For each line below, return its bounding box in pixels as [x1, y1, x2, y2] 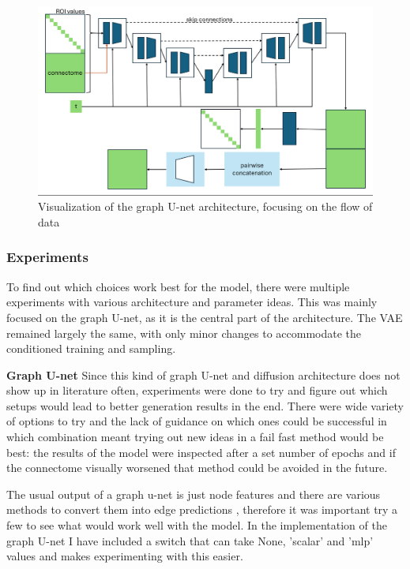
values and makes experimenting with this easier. [6, 548, 243, 564]
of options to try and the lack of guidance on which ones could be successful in [6, 413, 387, 429]
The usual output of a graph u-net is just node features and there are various [6, 485, 381, 502]
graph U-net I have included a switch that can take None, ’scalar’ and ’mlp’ [6, 532, 374, 548]
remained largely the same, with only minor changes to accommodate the [6, 324, 362, 341]
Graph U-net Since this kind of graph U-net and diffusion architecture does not [6, 366, 401, 383]
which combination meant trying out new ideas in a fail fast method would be [6, 429, 384, 445]
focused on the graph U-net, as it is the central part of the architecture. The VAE [6, 309, 403, 325]
